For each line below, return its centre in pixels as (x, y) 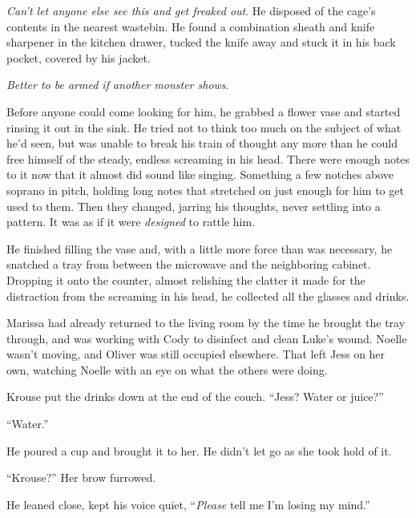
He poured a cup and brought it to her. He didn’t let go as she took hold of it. (199, 450)
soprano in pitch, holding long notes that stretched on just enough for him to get (205, 190)
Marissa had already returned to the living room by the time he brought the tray (206, 323)
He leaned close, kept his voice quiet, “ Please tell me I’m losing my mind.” (188, 504)
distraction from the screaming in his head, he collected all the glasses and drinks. (208, 295)
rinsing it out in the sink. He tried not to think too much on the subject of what (204, 127)
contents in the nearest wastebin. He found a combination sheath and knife (191, 26)
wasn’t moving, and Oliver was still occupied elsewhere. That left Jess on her (196, 354)
